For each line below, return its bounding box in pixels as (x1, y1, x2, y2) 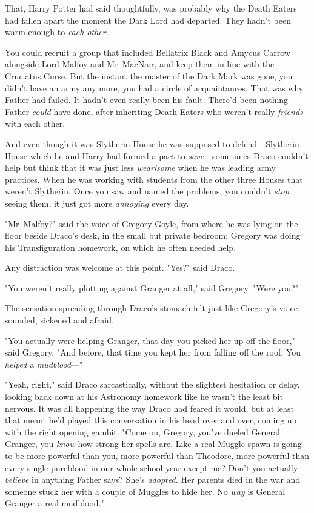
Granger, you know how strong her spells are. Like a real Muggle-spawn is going (5, 437, 302, 450)
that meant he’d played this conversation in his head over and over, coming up (5, 414, 297, 426)
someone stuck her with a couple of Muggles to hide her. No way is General (5, 485, 286, 497)
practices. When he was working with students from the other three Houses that (5, 173, 303, 185)
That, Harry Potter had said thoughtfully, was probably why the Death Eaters (5, 2, 297, 14)
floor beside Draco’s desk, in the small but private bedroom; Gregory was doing (5, 229, 301, 242)
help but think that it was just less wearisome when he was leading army (5, 161, 276, 174)
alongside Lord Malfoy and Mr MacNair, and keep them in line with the (5, 58, 275, 70)
